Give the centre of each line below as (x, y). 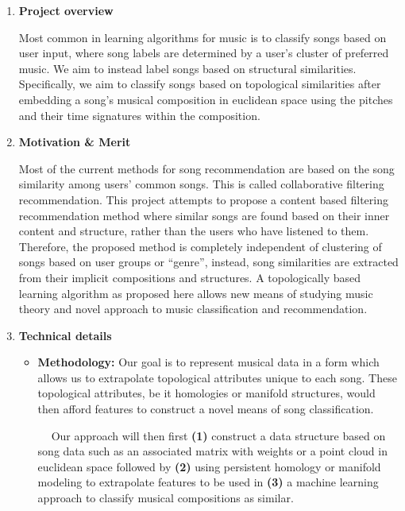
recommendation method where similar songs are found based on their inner (204, 215)
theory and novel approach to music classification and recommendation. (193, 309)
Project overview (66, 10)
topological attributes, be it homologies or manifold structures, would (206, 393)
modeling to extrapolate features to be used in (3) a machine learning (208, 482)
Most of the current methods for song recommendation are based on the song (206, 168)
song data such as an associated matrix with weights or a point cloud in (212, 451)
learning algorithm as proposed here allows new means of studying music (196, 293)
